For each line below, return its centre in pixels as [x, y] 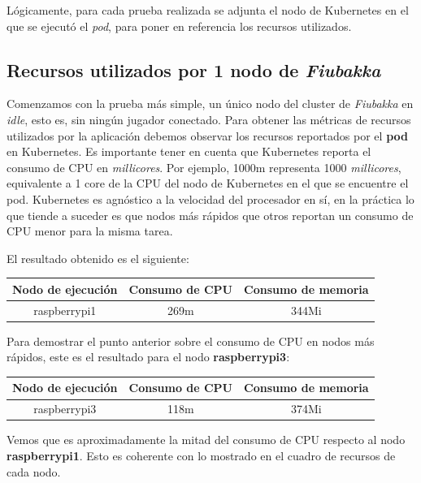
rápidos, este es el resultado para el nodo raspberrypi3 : [148, 357]
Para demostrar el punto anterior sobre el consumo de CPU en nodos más [191, 341]
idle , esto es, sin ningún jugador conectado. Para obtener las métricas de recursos [209, 119]
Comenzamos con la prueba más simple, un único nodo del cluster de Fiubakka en [210, 103]
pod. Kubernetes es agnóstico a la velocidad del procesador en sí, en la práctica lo [210, 198]
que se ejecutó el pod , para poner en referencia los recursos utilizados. [179, 26]
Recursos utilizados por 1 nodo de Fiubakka [194, 69]
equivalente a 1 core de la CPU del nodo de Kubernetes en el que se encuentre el [208, 183]
